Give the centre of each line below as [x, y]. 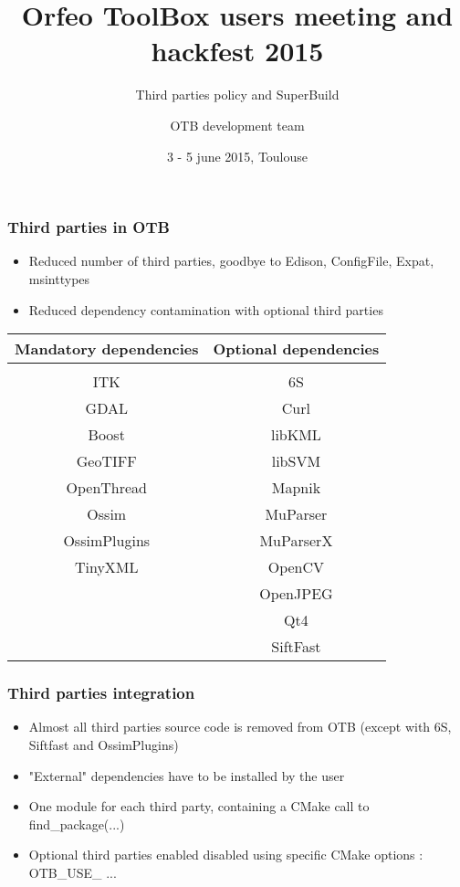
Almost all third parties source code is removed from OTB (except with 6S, [240, 727]
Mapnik [296, 488]
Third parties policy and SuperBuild [237, 95]
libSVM [296, 461]
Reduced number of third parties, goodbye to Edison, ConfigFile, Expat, [231, 261]
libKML [296, 435]
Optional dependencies [296, 349]
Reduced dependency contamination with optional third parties [206, 309]
